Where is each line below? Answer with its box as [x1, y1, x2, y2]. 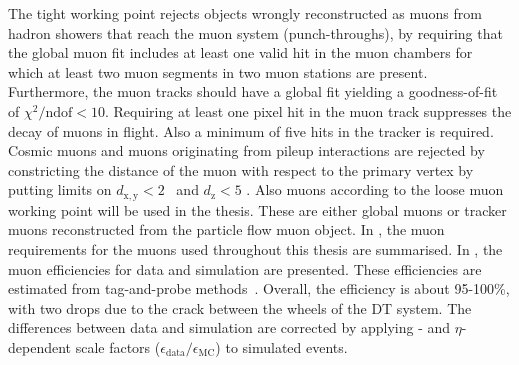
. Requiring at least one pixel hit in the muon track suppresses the [104, 100, 512, 121]
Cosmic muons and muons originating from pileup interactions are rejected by [8, 140, 485, 161]
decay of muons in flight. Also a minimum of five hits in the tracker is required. [8, 120, 494, 141]
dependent [8, 336, 72, 357]
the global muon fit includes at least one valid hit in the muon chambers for [8, 42, 473, 63]
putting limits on [8, 179, 112, 200]
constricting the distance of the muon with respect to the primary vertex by [8, 159, 474, 180]
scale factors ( [75, 336, 161, 357]
